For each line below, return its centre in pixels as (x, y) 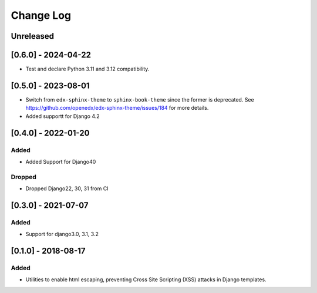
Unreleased (33, 36)
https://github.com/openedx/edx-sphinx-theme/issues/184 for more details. (117, 108)
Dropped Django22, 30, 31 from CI (67, 188)
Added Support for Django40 (61, 161)
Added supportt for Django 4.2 (63, 116)
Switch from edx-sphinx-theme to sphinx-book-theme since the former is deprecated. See (140, 99)
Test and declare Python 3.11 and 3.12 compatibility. (87, 69)
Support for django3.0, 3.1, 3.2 (62, 234)
